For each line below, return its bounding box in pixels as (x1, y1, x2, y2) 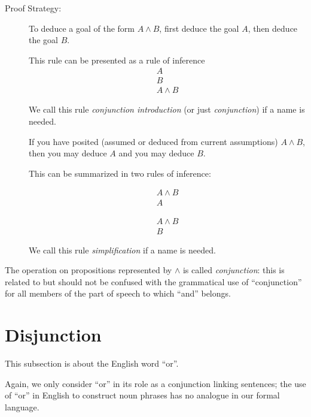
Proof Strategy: (5, 2, 62, 14)
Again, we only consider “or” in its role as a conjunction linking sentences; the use (5, 377, 306, 389)
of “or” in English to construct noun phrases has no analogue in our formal (5, 389, 280, 401)
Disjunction (5, 322, 102, 347)
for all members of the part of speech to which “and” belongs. (5, 287, 231, 300)
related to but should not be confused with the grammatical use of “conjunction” (5, 275, 302, 288)
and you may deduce (118, 147, 194, 159)
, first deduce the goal (159, 22, 239, 34)
